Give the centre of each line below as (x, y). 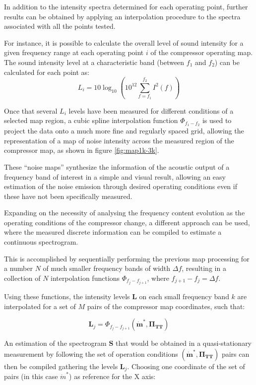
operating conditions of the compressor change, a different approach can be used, (127, 222)
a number (18, 268)
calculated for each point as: (47, 72)
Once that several (31, 110)
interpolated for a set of (40, 306)
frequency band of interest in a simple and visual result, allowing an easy (115, 176)
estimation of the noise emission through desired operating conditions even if (121, 186)
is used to (217, 120)
